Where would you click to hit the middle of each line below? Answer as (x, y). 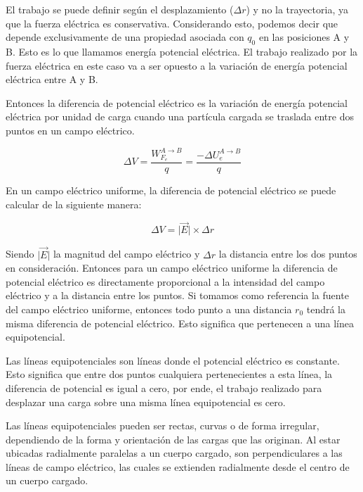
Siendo (20, 254)
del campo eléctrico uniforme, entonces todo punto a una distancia (149, 309)
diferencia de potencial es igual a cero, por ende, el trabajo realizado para (164, 387)
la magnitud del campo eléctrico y (126, 254)
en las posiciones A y (304, 37)
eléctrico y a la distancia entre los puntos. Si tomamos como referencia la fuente (177, 295)
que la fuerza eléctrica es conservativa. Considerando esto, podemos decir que (172, 23)
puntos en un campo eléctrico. (70, 130)
